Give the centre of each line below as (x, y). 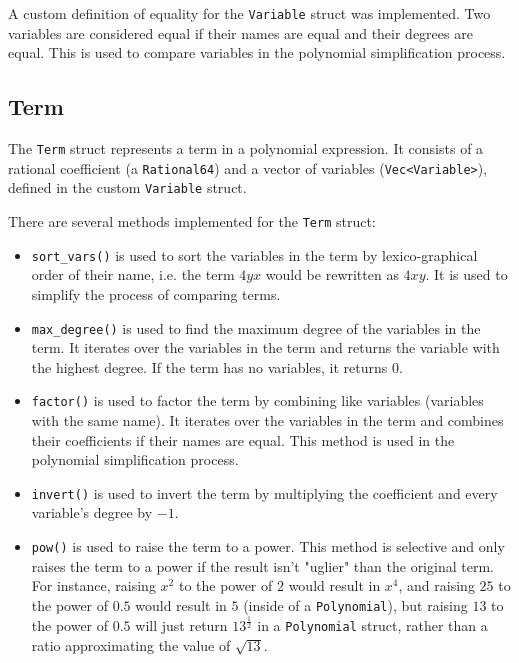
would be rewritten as (332, 274)
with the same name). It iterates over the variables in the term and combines (267, 420)
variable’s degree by (92, 512)
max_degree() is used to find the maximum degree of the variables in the (256, 327)
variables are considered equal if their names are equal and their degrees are (240, 32)
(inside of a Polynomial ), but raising (355, 604)
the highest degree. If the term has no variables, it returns (209, 366)
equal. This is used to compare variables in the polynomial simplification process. (257, 52)
